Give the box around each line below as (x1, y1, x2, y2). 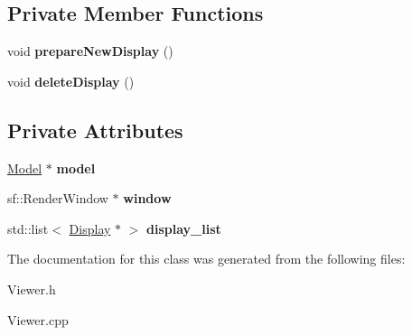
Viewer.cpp (7, 310, 69, 329)
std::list (7, 219, 49, 237)
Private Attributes (7, 116, 183, 144)
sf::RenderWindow (7, 189, 108, 208)
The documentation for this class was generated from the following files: (7, 249, 406, 268)
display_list (146, 219, 221, 237)
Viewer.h (7, 279, 56, 298)
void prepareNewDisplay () (7, 42, 173, 60)
